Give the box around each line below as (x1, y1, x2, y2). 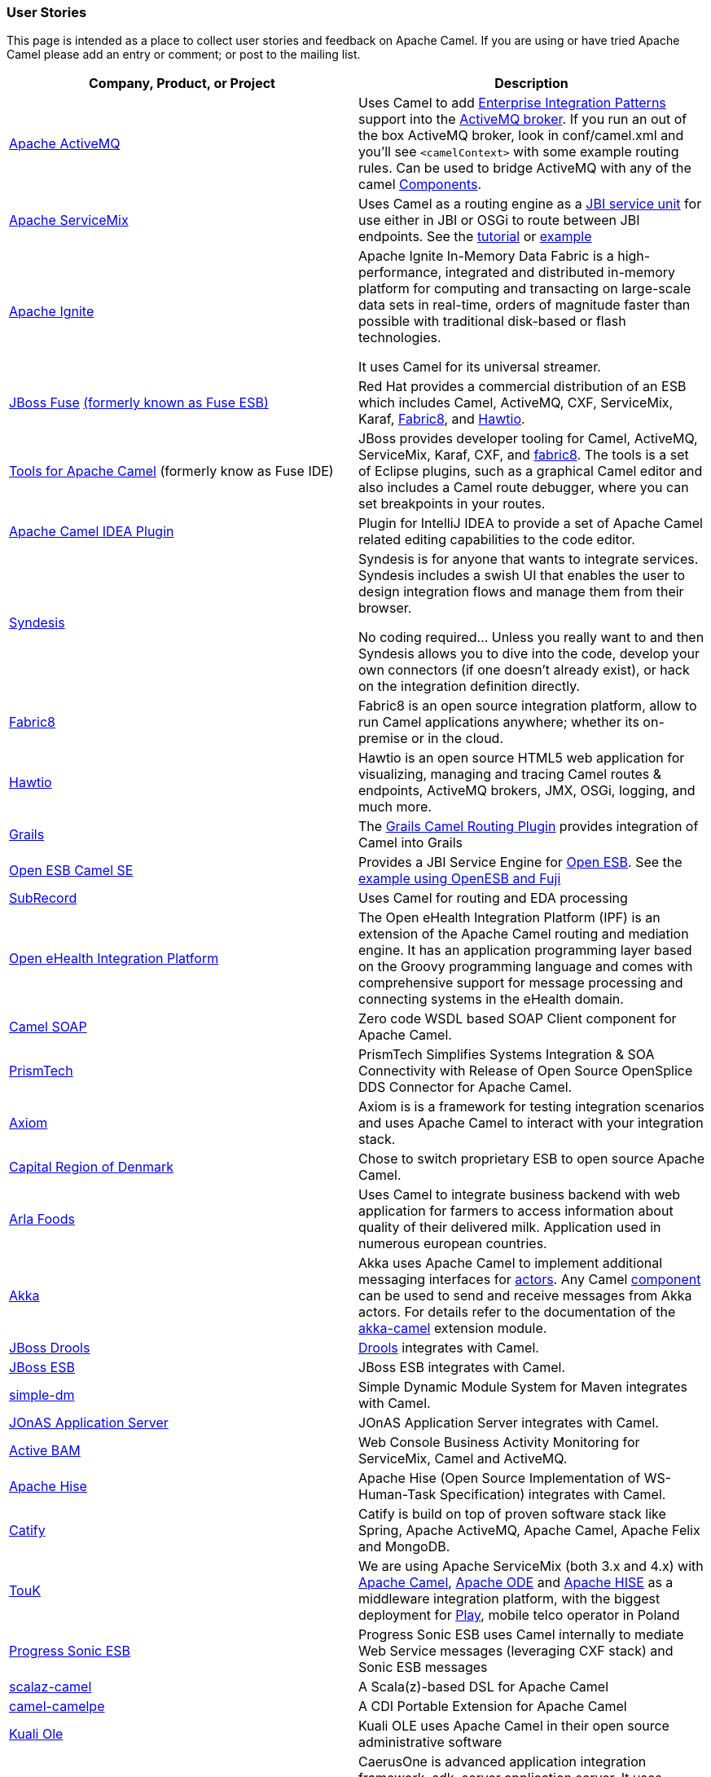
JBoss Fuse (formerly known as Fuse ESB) (9, 394, 269, 411)
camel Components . (358, 176, 482, 193)
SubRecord (9, 890, 77, 907)
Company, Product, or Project (89, 75, 275, 92)
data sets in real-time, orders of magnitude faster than (358, 297, 691, 314)
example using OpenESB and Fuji (358, 870, 561, 887)
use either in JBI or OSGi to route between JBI (358, 212, 640, 229)
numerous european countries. (358, 1235, 547, 1252)
